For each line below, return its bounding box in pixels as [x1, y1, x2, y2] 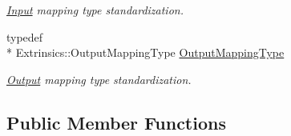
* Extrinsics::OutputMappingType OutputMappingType [6, 44, 285, 61]
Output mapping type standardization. [6, 70, 192, 87]
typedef [6, 28, 43, 45]
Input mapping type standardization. [6, 2, 184, 18]
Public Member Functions [6, 110, 226, 134]
